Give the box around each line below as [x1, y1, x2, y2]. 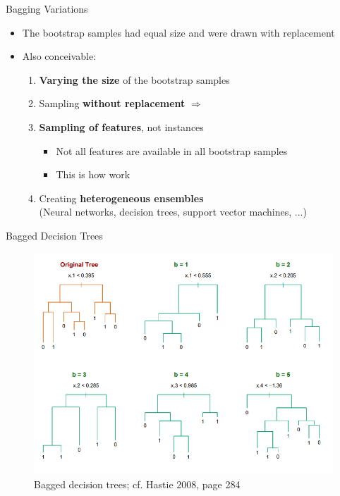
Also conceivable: [22, 49, 97, 63]
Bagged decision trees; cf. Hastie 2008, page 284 [34, 476, 241, 491]
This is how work [56, 167, 130, 182]
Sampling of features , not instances [39, 119, 204, 134]
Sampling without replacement [39, 96, 186, 111]
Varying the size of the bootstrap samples [39, 72, 230, 87]
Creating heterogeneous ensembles [39, 190, 204, 205]
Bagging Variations [6, 1, 88, 15]
